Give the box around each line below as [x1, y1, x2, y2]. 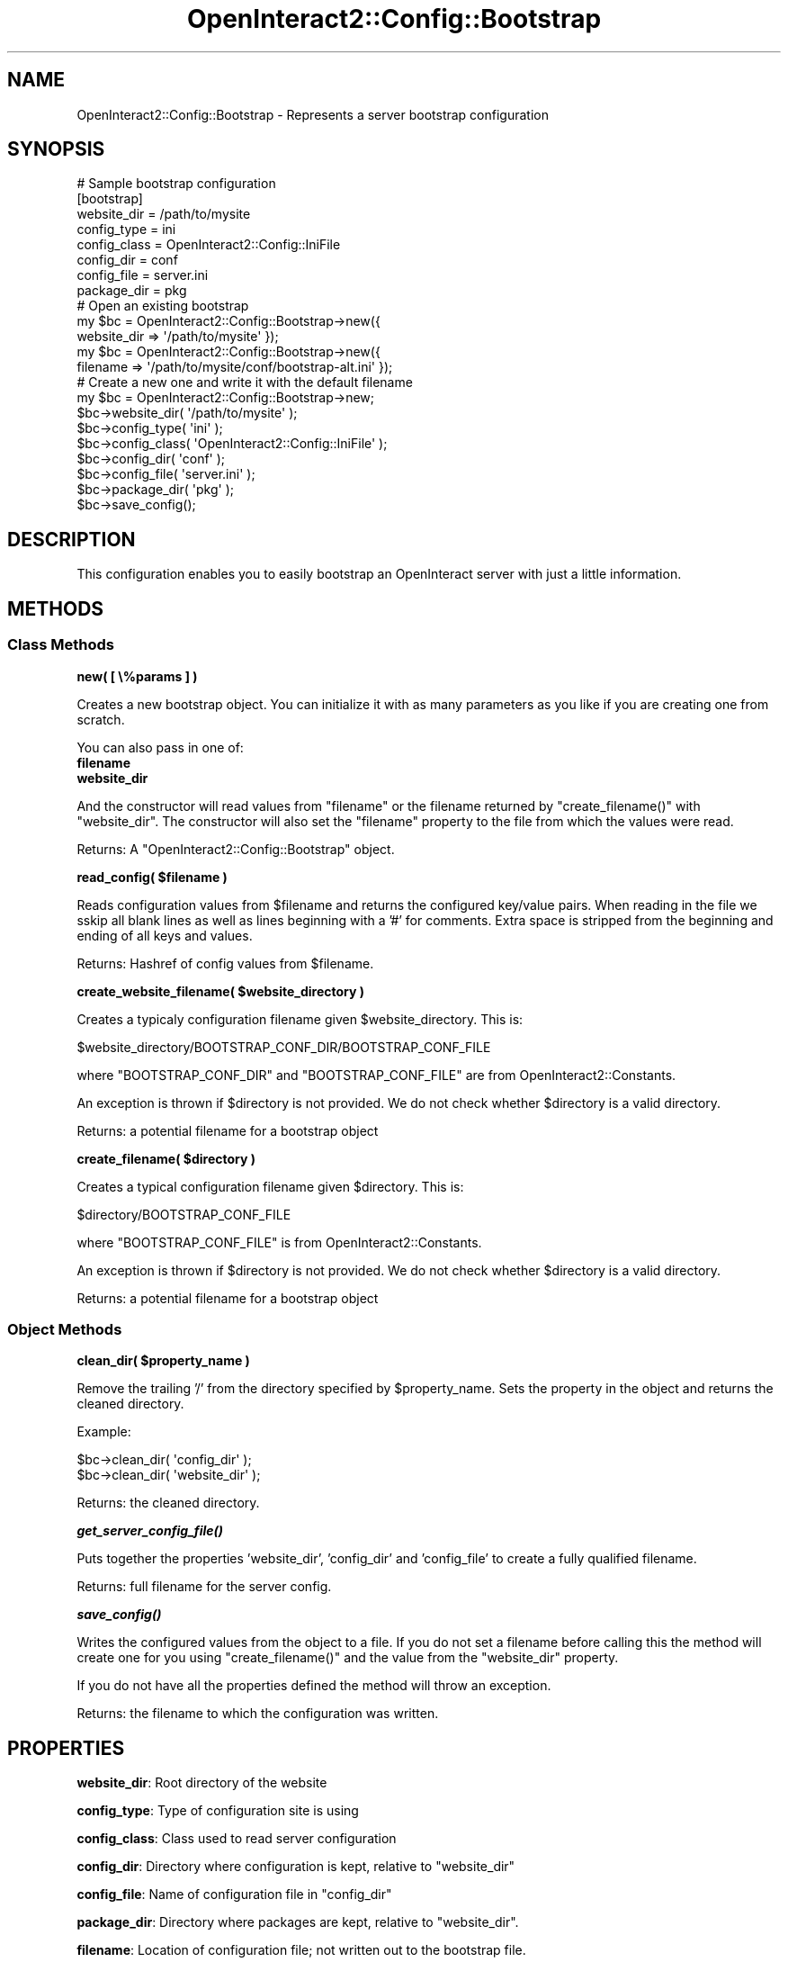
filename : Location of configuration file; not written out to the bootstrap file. [76, 1942, 526, 1958]
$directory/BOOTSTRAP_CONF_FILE [76, 1206, 291, 1222]
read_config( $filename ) [76, 868, 228, 885]
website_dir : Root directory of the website [76, 1775, 327, 1791]
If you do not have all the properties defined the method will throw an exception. [76, 1678, 551, 1694]
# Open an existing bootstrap [76, 298, 249, 314]
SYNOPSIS [7, 138, 105, 161]
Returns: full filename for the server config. [76, 1579, 332, 1595]
